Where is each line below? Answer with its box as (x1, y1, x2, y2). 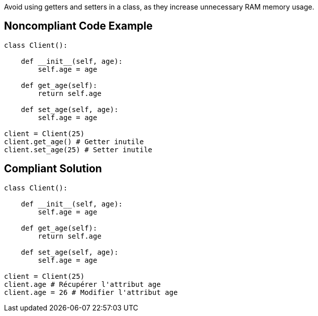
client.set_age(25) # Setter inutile (4, 145, 153, 154)
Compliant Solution (4, 162, 102, 175)
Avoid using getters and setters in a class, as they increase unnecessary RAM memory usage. (4, 3, 314, 11)
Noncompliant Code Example (4, 20, 153, 33)
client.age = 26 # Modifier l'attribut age (4, 288, 178, 296)
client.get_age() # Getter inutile (4, 137, 144, 146)
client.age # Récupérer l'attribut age (4, 280, 161, 288)
